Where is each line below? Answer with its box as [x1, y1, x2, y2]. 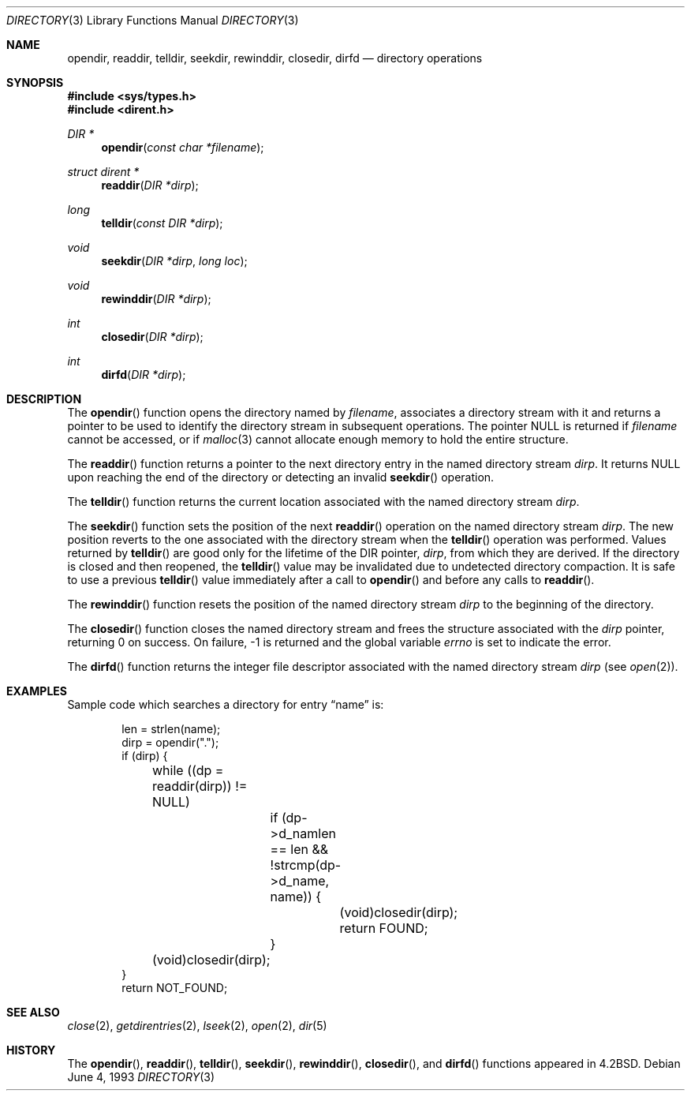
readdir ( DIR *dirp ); [101, 178, 199, 192]
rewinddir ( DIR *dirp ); [101, 292, 211, 305]
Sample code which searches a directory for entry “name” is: [67, 698, 384, 711]
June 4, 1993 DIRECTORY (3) [67, 1070, 215, 1084]
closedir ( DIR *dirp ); [101, 330, 204, 343]
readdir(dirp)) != [152, 778, 248, 794]
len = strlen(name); [121, 722, 221, 736]
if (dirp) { [121, 749, 168, 762]
